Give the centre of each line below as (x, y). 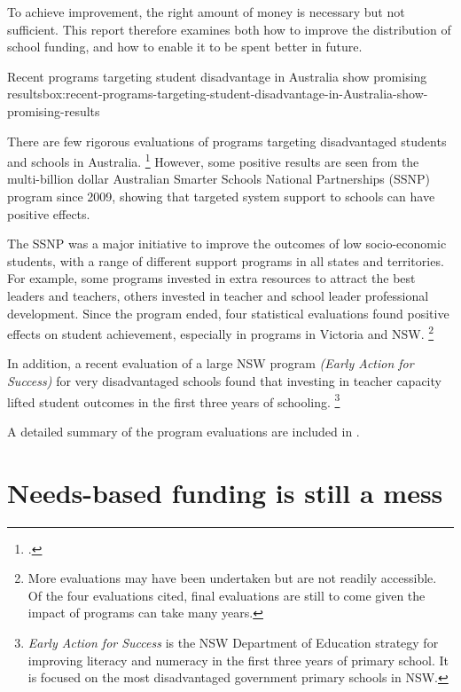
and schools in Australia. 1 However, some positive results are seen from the (213, 160)
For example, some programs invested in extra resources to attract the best (211, 278)
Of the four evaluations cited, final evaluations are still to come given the (227, 595)
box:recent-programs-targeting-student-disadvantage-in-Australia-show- (235, 94)
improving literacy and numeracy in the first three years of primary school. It (238, 660)
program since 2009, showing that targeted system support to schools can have (221, 196)
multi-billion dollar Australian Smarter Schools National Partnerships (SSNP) (219, 179)
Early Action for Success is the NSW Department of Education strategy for (233, 642)
